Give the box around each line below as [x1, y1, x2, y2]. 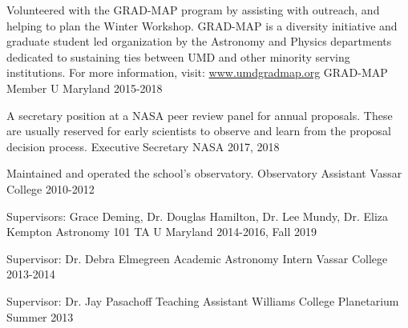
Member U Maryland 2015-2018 [6, 79, 163, 96]
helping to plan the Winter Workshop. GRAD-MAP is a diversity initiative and [6, 17, 398, 34]
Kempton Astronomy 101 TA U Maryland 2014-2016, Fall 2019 [6, 223, 317, 240]
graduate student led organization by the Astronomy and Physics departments [6, 33, 392, 50]
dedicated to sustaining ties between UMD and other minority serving [6, 48, 350, 65]
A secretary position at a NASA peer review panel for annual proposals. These [6, 106, 393, 123]
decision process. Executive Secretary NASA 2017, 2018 [6, 138, 280, 154]
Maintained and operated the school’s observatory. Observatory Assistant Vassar [6, 165, 402, 182]
